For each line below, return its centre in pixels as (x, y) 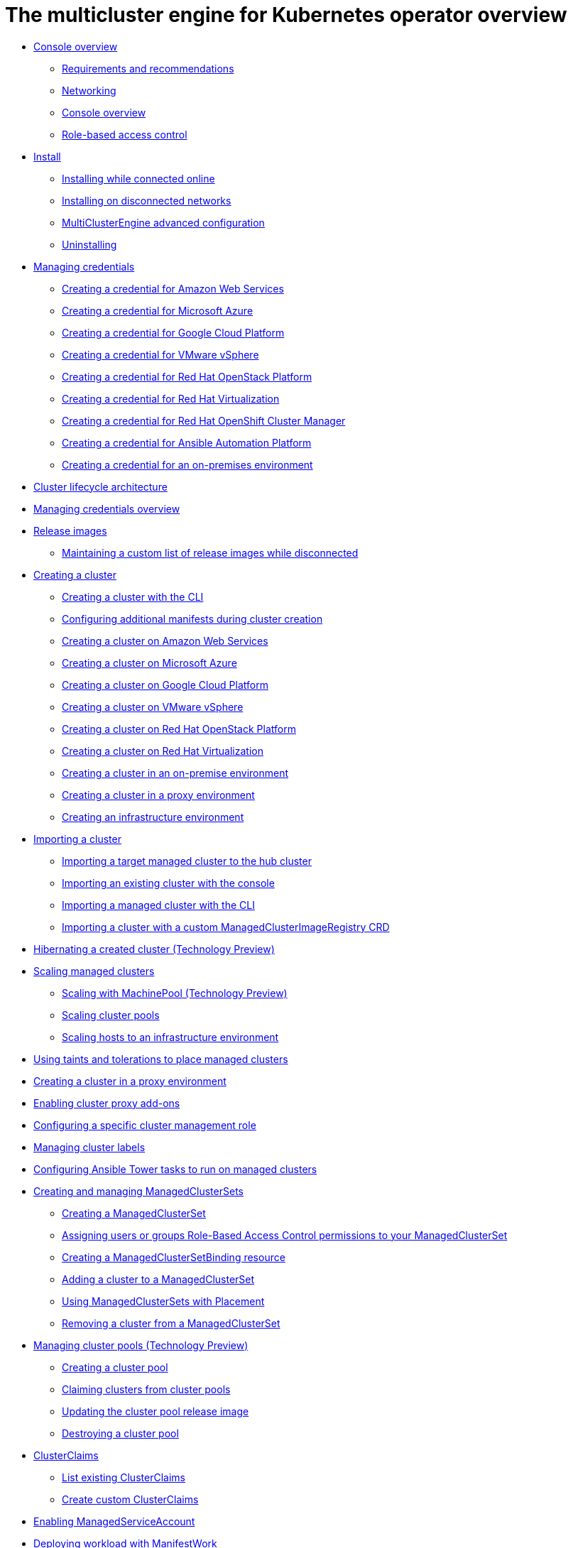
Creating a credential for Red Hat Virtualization (171, 398)
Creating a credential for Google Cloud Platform (173, 332)
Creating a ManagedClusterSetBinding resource (174, 1257)
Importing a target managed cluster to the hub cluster (187, 861)
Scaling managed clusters (94, 971)
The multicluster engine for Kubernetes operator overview (286, 15)
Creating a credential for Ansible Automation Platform (187, 442)
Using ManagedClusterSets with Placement (163, 1301)
